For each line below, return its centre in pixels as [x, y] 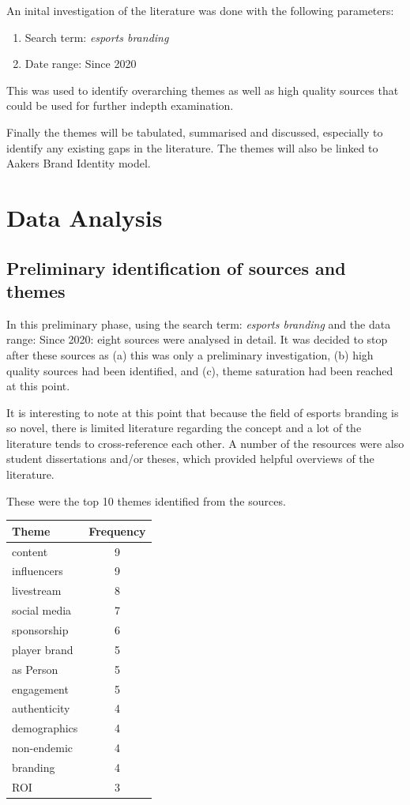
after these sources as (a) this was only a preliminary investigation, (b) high [190, 354]
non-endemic [42, 748]
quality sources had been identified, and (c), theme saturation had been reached [200, 370]
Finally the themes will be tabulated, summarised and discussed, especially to [195, 132]
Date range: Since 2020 [81, 64]
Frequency [117, 530]
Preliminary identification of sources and [176, 267]
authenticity [41, 708]
